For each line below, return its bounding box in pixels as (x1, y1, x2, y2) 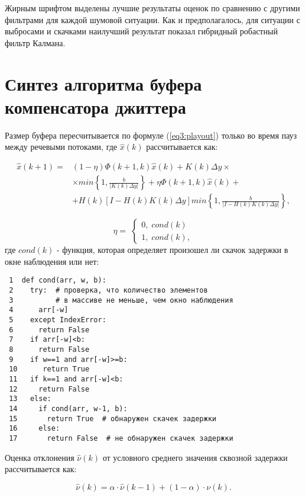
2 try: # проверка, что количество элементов (9, 286, 208, 295)
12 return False (9, 384, 90, 393)
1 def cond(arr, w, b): (9, 276, 106, 285)
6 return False (9, 325, 90, 334)
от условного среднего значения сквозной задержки (102, 451, 288, 463)
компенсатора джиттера (5, 94, 186, 118)
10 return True (9, 365, 90, 374)
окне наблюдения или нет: (5, 255, 99, 267)
